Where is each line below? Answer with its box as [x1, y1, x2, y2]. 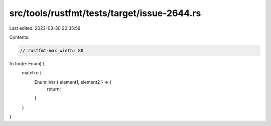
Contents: [9, 34, 30, 40]
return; [47, 86, 61, 92]
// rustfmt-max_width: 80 [20, 48, 84, 53]
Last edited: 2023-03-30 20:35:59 [9, 25, 81, 31]
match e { [22, 70, 42, 76]
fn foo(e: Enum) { [9, 60, 45, 66]
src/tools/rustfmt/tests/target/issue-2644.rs [9, 8, 201, 19]
